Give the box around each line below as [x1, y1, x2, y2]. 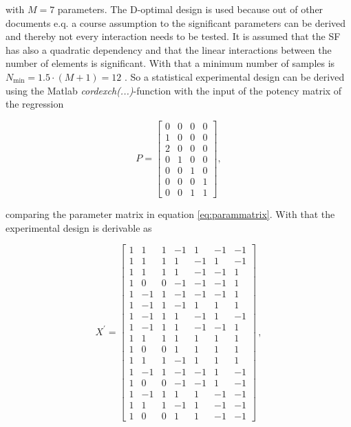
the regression [6, 97, 64, 111]
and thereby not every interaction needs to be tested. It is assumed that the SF [6, 29, 341, 43]
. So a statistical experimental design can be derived [125, 69, 345, 83]
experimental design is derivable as [6, 220, 152, 235]
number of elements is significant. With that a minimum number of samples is [6, 56, 335, 70]
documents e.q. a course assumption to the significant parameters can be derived [6, 15, 346, 30]
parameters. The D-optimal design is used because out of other [57, 2, 323, 16]
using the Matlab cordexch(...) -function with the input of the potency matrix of [6, 83, 342, 97]
